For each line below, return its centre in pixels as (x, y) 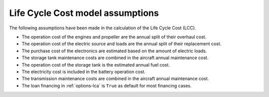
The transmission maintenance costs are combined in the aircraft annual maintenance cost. (115, 79)
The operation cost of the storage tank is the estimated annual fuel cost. (96, 65)
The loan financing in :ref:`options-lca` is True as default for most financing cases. (107, 86)
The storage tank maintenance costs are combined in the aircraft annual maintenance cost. (115, 58)
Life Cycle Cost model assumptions (84, 13)
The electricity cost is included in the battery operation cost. (83, 72)
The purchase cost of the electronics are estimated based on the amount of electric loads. (114, 51)
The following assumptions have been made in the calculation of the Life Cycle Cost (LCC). (103, 28)
